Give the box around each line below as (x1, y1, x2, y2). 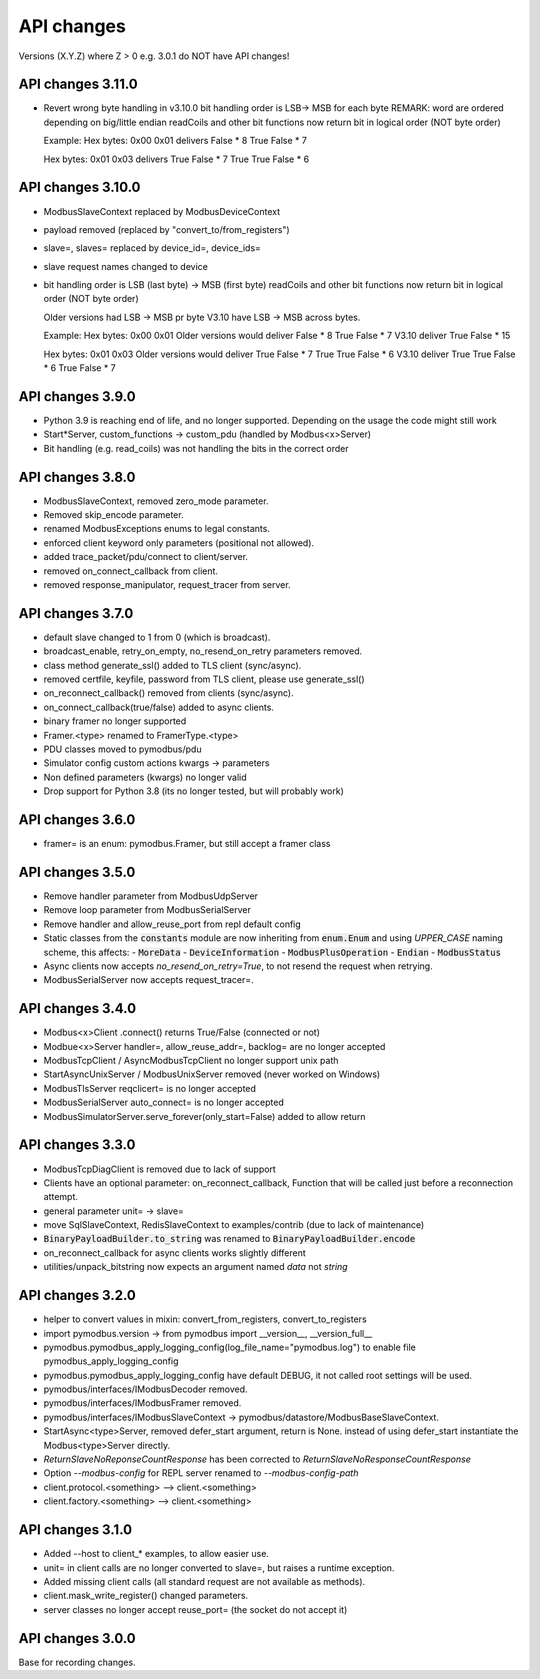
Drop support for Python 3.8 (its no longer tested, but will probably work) (43, 785, 345, 797)
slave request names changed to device (43, 260, 209, 272)
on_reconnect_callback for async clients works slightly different (43, 1246, 306, 1259)
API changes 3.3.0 (18, 1136, 136, 1154)
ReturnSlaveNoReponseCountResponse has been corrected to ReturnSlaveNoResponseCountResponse (43, 1453, 472, 1465)
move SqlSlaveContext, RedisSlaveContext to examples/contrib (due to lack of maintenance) (43, 1219, 425, 1231)
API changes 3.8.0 (18, 468, 136, 485)
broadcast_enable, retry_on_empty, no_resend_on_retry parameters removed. (43, 645, 363, 657)
